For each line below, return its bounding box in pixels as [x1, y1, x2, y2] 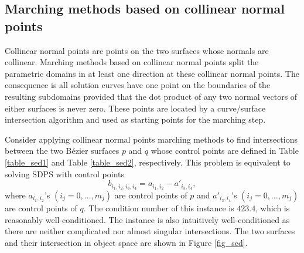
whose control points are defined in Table [151, 144, 299, 157]
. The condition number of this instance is [83, 201, 234, 214]
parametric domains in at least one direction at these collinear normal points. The [5, 67, 299, 79]
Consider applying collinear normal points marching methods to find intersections [5, 133, 298, 145]
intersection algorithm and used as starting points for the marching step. [5, 113, 266, 126]
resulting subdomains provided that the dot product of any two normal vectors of [5, 90, 298, 102]
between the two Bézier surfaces [5, 144, 119, 157]
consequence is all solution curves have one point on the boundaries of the [5, 79, 271, 91]
